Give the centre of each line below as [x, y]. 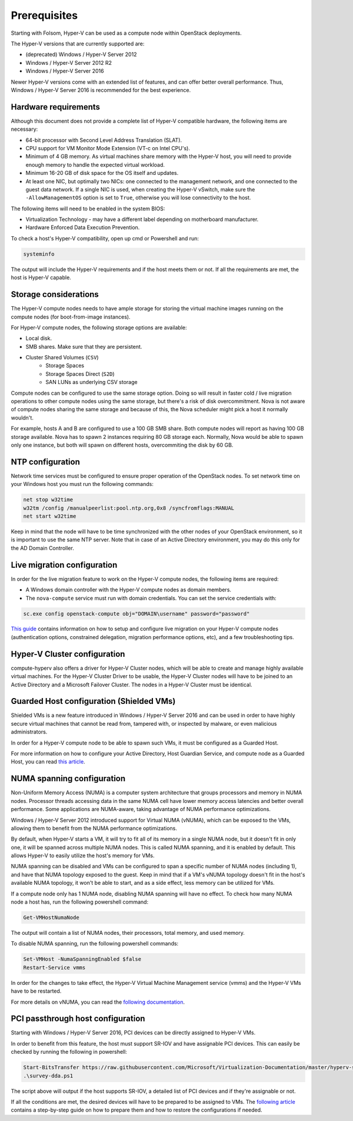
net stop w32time [48, 500]
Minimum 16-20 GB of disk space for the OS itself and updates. [102, 173]
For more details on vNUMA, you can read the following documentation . [98, 1002]
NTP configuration [46, 462]
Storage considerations [55, 295]
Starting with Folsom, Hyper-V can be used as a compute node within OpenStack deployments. [126, 33]
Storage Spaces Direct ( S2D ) [80, 373]
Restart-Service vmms [54, 967]
